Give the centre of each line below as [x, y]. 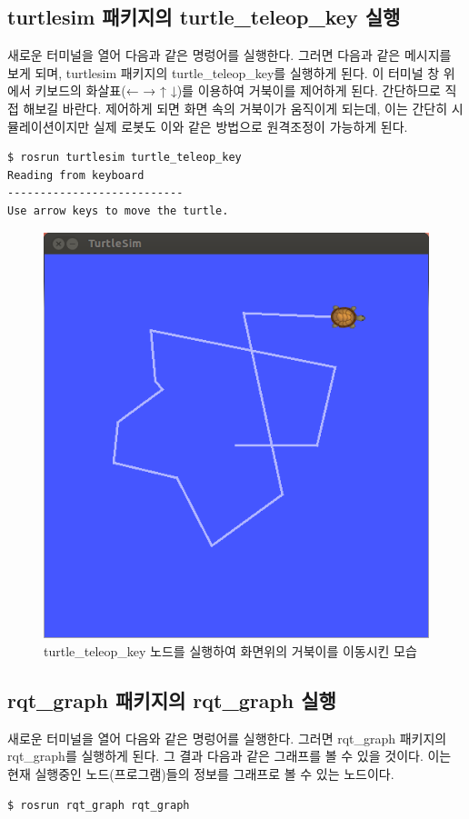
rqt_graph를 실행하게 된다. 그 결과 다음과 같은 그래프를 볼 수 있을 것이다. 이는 [230, 756]
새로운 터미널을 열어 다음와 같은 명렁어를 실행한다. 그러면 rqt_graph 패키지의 [227, 738]
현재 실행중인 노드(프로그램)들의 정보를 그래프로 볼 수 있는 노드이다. [201, 773]
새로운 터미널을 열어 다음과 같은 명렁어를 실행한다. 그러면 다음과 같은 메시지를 [230, 55]
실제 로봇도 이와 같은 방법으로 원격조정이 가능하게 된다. [250, 126]
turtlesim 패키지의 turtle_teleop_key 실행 [204, 17]
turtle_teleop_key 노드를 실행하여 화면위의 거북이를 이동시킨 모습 [230, 650]
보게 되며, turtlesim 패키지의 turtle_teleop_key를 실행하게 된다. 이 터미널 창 [224, 72]
